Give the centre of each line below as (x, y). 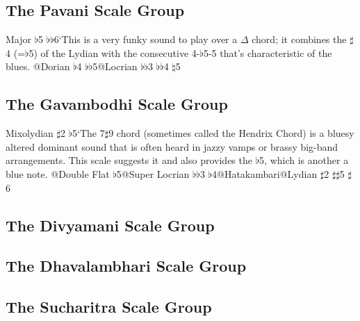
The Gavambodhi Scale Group (117, 104)
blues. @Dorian (38, 66)
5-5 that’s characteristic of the (268, 52)
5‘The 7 (89, 133)
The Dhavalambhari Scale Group (126, 266)
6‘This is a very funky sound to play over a (146, 39)
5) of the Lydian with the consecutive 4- (114, 52)
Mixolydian (30, 133)
